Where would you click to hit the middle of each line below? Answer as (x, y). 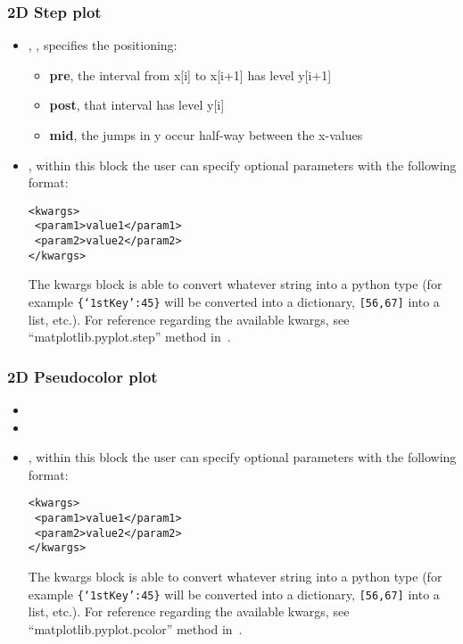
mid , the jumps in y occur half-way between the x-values (206, 135)
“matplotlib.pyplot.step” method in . (129, 337)
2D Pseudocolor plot (83, 376)
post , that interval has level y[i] (137, 105)
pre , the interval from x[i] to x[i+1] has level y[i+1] (190, 74)
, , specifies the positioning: (103, 45)
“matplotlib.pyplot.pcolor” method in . (135, 628)
